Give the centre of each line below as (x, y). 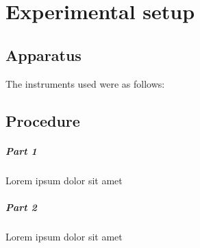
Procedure (43, 120)
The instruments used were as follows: (85, 83)
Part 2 (21, 207)
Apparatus (43, 54)
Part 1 (21, 150)
